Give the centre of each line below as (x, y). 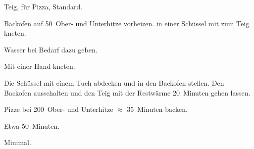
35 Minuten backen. (157, 109)
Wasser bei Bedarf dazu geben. (51, 49)
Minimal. (18, 142)
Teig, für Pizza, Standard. (43, 6)
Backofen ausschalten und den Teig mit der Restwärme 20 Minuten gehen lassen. (127, 92)
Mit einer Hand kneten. (40, 66)
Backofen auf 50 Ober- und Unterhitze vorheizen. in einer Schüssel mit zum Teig (127, 23)
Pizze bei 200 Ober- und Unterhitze (59, 109)
